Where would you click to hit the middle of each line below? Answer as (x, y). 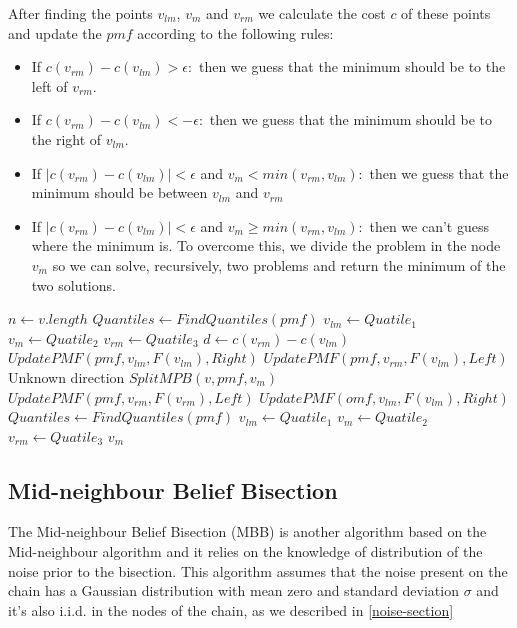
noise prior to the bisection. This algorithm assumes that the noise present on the (258, 570)
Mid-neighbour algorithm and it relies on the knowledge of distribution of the (245, 551)
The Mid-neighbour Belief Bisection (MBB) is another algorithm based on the (247, 531)
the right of (66, 138)
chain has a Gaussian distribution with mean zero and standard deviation (233, 590)
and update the (55, 32)
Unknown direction (66, 376)
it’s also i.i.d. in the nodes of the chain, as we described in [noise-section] (231, 609)
